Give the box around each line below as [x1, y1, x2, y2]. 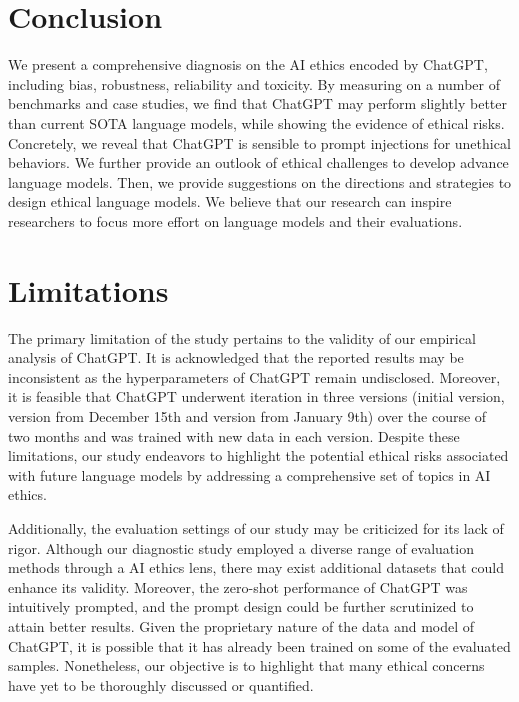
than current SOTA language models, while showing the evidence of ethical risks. [8, 112, 505, 133]
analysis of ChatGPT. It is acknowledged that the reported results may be [8, 347, 464, 368]
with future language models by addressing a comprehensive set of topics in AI [8, 464, 491, 485]
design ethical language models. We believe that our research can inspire [8, 191, 452, 212]
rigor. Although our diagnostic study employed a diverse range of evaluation [8, 537, 474, 558]
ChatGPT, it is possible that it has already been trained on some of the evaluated [8, 635, 511, 656]
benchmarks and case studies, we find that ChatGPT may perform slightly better [8, 93, 507, 114]
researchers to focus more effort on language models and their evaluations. [8, 210, 463, 231]
